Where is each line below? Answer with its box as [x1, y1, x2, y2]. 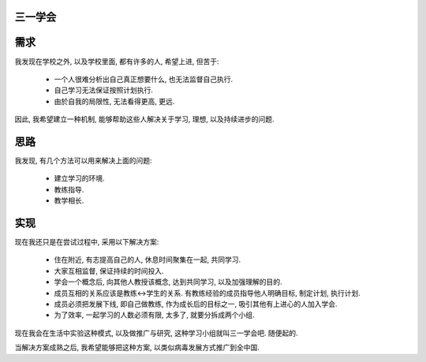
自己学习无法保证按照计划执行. [54, 85, 154, 95]
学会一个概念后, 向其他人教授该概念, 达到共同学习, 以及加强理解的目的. [54, 277, 282, 287]
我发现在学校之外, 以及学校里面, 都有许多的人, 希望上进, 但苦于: [14, 56, 219, 66]
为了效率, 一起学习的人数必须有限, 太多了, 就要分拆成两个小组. [54, 310, 255, 319]
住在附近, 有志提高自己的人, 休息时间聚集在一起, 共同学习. [54, 255, 241, 264]
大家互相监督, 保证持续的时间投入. [54, 266, 165, 275]
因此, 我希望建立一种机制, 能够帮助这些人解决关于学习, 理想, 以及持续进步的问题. [14, 114, 275, 124]
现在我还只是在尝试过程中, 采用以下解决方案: [14, 237, 159, 247]
